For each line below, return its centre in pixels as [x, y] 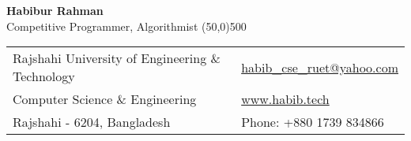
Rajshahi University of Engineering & [117, 58]
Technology [44, 76]
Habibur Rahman [55, 10]
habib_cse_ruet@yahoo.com [320, 67]
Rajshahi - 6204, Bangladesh [92, 122]
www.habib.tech [285, 99]
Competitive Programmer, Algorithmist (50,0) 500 [126, 26]
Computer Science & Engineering [105, 99]
